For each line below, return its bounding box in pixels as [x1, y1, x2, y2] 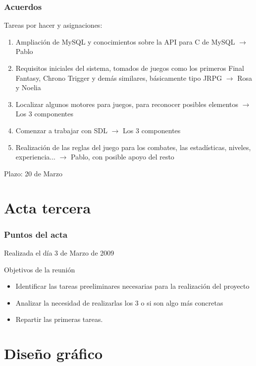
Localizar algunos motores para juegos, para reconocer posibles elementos [15, 99, 239, 109]
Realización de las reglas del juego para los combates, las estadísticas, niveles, [15, 142, 251, 152]
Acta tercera [4, 197, 91, 217]
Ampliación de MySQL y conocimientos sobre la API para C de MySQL [15, 36, 235, 47]
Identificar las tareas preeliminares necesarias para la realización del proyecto [15, 281, 250, 291]
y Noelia [15, 82, 41, 93]
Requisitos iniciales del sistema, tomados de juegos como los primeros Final [15, 63, 244, 73]
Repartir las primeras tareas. [15, 314, 103, 324]
